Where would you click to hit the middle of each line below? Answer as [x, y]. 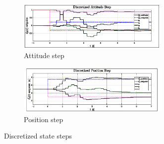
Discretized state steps [38, 136]
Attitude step [44, 55]
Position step [44, 119]
